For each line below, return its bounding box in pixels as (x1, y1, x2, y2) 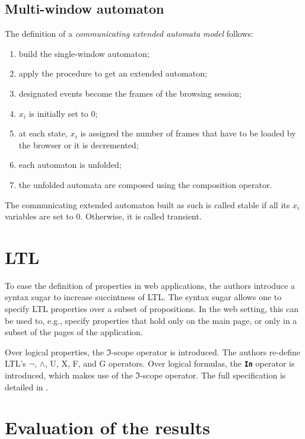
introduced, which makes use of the (5, 369, 133, 381)
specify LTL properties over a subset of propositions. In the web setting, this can (5, 303, 299, 315)
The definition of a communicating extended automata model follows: (5, 27, 253, 40)
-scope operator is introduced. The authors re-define (111, 345, 301, 358)
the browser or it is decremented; (18, 138, 139, 151)
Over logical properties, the (5, 345, 104, 358)
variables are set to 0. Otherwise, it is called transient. (5, 210, 202, 222)
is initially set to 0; (28, 107, 98, 119)
